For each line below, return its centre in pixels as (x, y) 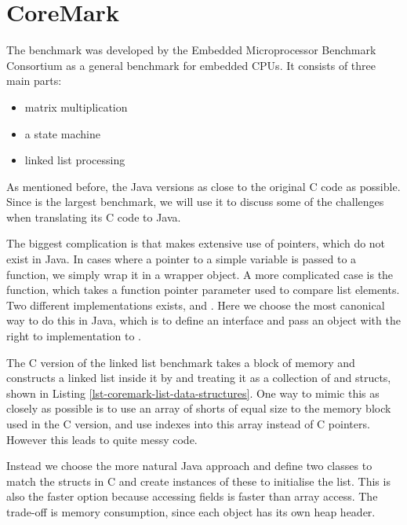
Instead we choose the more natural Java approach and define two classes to (189, 466)
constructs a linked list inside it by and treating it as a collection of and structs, (199, 378)
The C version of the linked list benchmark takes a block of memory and (181, 362)
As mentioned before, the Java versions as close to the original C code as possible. (203, 186)
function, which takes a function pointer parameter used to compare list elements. (203, 290)
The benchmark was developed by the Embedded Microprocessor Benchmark (191, 50)
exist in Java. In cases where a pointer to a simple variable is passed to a (182, 259)
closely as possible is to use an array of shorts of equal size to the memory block (199, 408)
